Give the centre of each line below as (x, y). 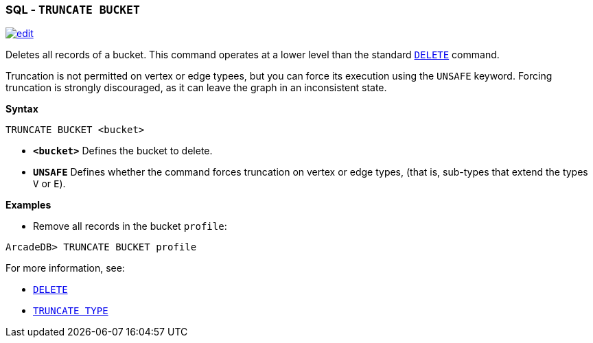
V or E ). (49, 184)
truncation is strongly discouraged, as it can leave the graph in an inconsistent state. (196, 88)
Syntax (22, 109)
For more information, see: (65, 268)
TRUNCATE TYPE (71, 311)
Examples (28, 205)
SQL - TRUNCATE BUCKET (73, 10)
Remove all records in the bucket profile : (130, 226)
